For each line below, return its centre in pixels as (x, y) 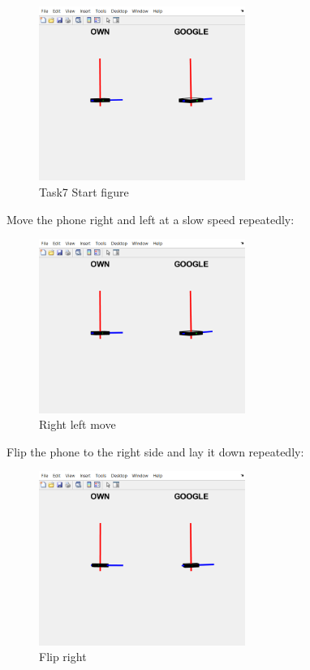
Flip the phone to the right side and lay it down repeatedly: (155, 451)
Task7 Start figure (84, 192)
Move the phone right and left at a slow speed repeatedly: (151, 219)
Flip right (63, 657)
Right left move (77, 424)
